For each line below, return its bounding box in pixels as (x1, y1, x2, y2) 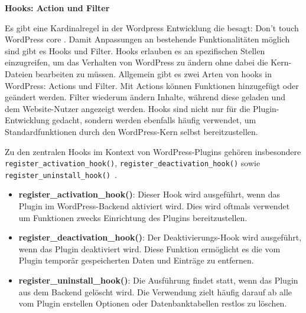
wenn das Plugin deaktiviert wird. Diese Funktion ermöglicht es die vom (18, 242, 281, 255)
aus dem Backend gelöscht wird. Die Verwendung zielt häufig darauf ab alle (18, 285, 292, 298)
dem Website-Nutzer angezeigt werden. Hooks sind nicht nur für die (5, 102, 250, 114)
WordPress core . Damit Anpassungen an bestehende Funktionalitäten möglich (5, 33, 290, 45)
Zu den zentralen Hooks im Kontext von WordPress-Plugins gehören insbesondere (5, 145, 301, 157)
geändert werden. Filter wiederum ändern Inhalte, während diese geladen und (5, 91, 285, 103)
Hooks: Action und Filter (5, 2, 110, 14)
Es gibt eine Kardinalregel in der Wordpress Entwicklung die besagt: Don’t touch (5, 21, 299, 34)
